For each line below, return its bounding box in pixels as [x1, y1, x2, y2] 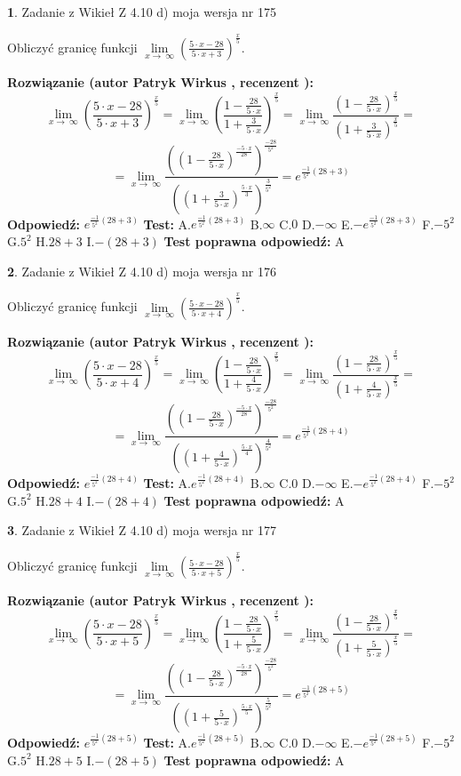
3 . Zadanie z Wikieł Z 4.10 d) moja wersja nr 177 [7, 521, 277, 540]
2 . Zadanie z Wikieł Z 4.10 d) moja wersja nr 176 [7, 261, 277, 280]
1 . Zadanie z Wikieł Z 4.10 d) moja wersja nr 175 [7, 3, 277, 20]
